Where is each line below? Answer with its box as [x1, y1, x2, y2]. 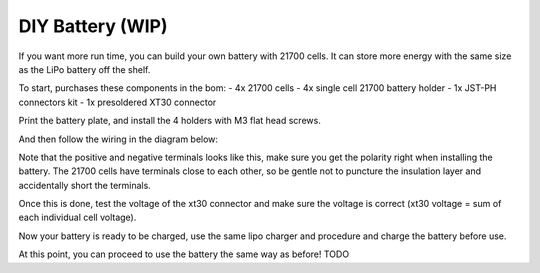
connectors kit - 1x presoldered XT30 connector [18, 96, 217, 108]
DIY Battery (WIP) [18, 15, 169, 37]
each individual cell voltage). [18, 211, 137, 224]
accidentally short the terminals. [18, 179, 152, 191]
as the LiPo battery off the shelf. [18, 63, 151, 75]
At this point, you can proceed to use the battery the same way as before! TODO [18, 248, 350, 260]
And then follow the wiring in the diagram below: [18, 133, 219, 145]
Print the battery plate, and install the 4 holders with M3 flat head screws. [18, 115, 322, 127]
